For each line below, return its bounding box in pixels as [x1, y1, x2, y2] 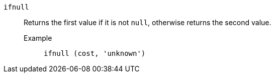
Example [24, 34, 52, 42]
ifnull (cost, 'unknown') [44, 49, 146, 57]
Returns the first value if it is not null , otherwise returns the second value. [24, 18, 271, 27]
